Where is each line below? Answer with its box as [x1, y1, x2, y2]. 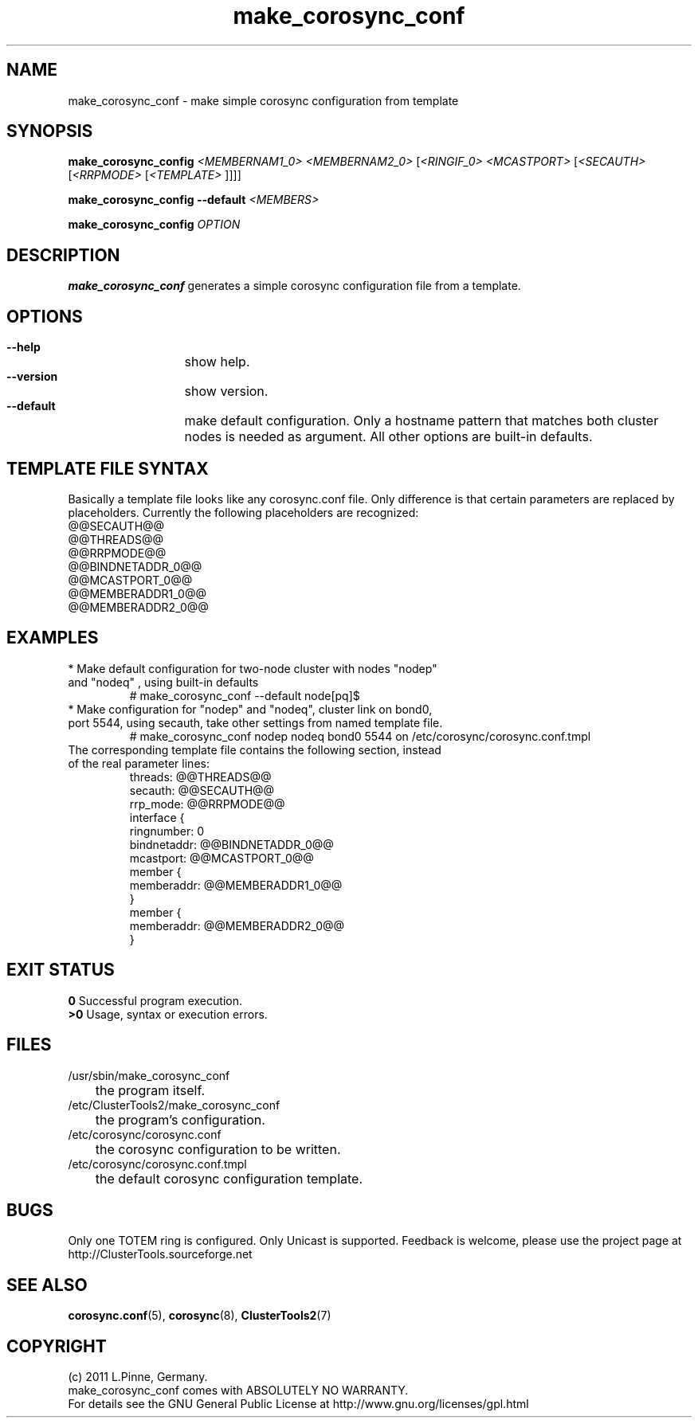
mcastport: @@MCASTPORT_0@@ [129, 851, 314, 865]
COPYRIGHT [6, 1336, 107, 1356]
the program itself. [95, 1082, 206, 1098]
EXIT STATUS [6, 960, 115, 980]
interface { [129, 810, 185, 824]
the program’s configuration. [95, 1111, 265, 1128]
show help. [184, 354, 250, 370]
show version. [184, 383, 269, 400]
